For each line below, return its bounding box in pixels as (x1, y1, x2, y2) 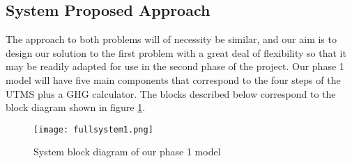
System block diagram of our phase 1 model (33, 144, 221, 159)
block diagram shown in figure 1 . (6, 100, 146, 114)
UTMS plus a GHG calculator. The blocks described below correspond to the (6, 86, 336, 101)
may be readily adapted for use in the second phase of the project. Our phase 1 (6, 59, 344, 74)
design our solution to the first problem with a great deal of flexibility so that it (6, 45, 346, 60)
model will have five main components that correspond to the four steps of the (6, 72, 341, 87)
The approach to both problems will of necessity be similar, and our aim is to (6, 32, 337, 46)
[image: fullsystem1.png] (33, 124, 153, 135)
